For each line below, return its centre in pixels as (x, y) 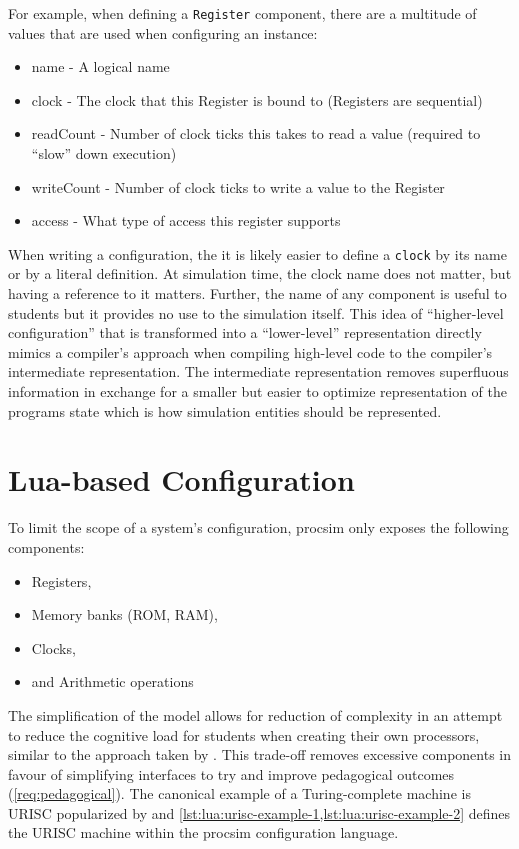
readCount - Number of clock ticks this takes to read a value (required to (256, 133)
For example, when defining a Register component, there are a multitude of (242, 13)
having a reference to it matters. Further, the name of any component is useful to (257, 293)
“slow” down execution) (104, 153)
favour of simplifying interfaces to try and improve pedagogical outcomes (231, 773)
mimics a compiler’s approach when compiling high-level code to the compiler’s (250, 351)
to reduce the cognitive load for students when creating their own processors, (244, 734)
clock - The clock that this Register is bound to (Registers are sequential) (257, 99)
